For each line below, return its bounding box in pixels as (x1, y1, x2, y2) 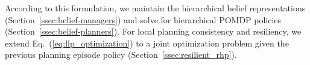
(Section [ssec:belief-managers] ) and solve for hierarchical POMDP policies (5, 13, 282, 26)
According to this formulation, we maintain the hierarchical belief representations (5, 2, 306, 14)
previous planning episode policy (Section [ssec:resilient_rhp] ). (5, 48, 237, 61)
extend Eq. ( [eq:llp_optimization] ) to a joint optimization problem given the (5, 36, 289, 49)
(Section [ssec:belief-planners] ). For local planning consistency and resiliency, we (5, 25, 302, 38)
